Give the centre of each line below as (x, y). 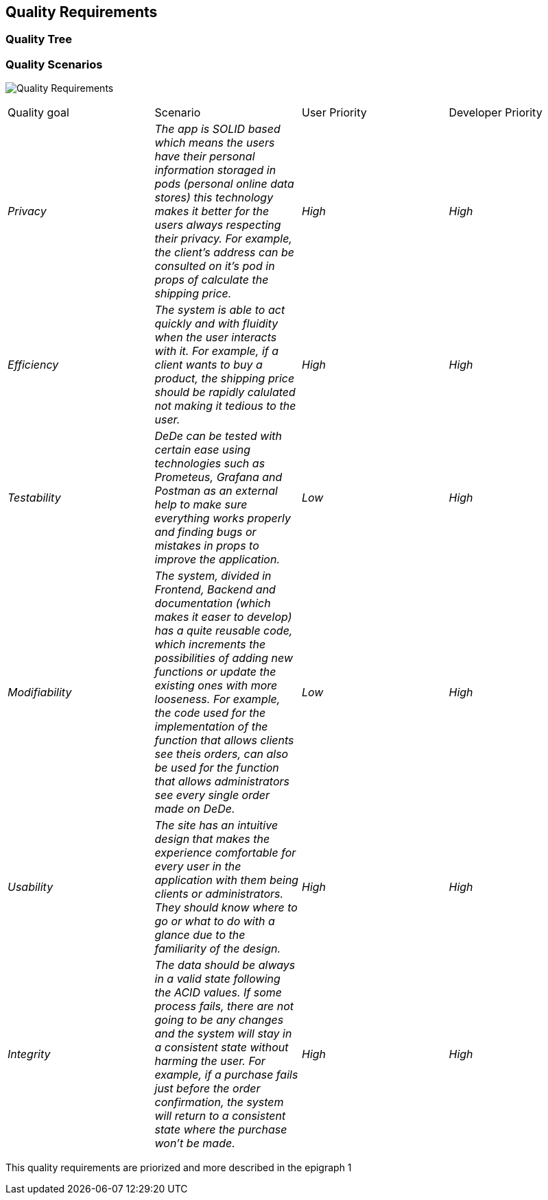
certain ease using (203, 450)
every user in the (198, 867)
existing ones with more (216, 686)
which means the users (215, 143)
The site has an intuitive (216, 825)
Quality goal (38, 113)
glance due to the (200, 935)
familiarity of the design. (218, 949)
